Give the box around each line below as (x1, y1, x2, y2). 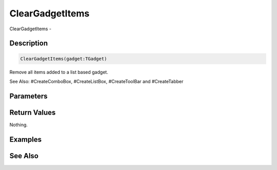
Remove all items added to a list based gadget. (9, 69, 109, 75)
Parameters (9, 91, 48, 100)
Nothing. (9, 121, 28, 128)
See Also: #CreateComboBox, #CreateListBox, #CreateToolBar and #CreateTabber (9, 78, 184, 84)
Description (9, 39, 48, 48)
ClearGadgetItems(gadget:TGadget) (20, 55, 107, 62)
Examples (9, 135, 42, 144)
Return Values (9, 108, 56, 117)
